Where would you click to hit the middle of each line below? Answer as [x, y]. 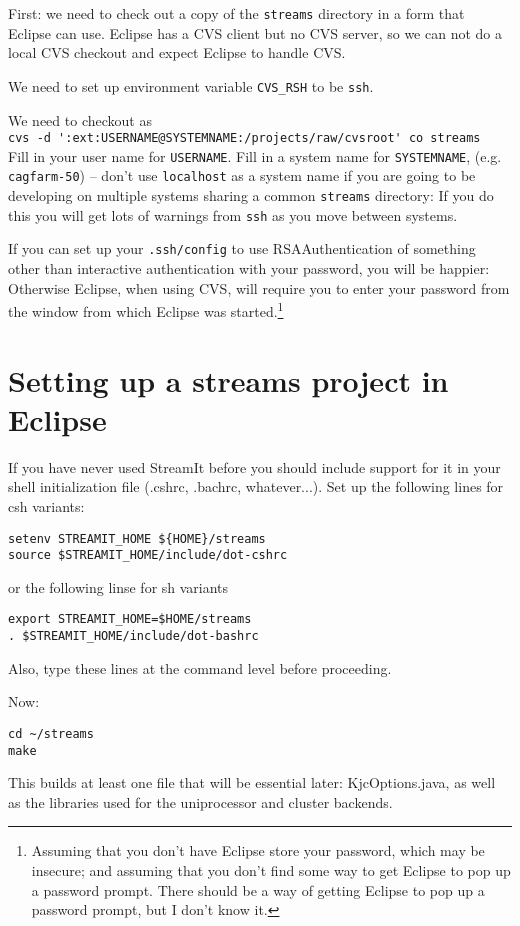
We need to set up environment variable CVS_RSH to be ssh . [191, 85]
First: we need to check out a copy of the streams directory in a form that [236, 13]
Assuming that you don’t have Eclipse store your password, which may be [258, 850]
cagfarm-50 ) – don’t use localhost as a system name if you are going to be [242, 175]
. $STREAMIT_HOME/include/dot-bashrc [133, 636]
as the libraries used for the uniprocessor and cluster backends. [200, 801]
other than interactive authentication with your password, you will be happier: [249, 268]
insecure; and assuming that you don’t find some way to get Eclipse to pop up [271, 870]
